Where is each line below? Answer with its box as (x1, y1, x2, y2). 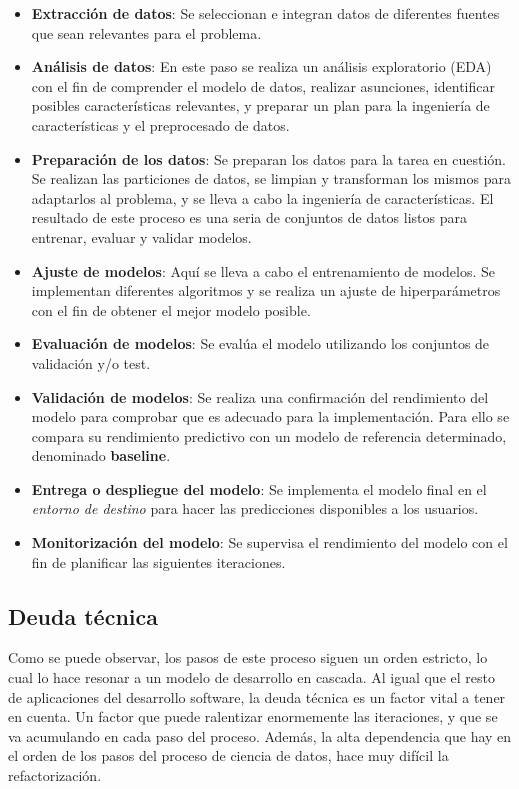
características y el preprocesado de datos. (31, 114, 290, 135)
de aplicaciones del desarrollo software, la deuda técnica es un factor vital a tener (8, 686, 506, 707)
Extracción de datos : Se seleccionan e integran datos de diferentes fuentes (31, 3, 500, 23)
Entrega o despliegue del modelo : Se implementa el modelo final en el (31, 478, 487, 499)
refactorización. (8, 765, 102, 786)
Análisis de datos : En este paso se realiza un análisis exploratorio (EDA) (31, 56, 492, 77)
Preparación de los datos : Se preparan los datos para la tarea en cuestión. (31, 148, 506, 169)
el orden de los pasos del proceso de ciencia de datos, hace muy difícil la (8, 745, 449, 766)
